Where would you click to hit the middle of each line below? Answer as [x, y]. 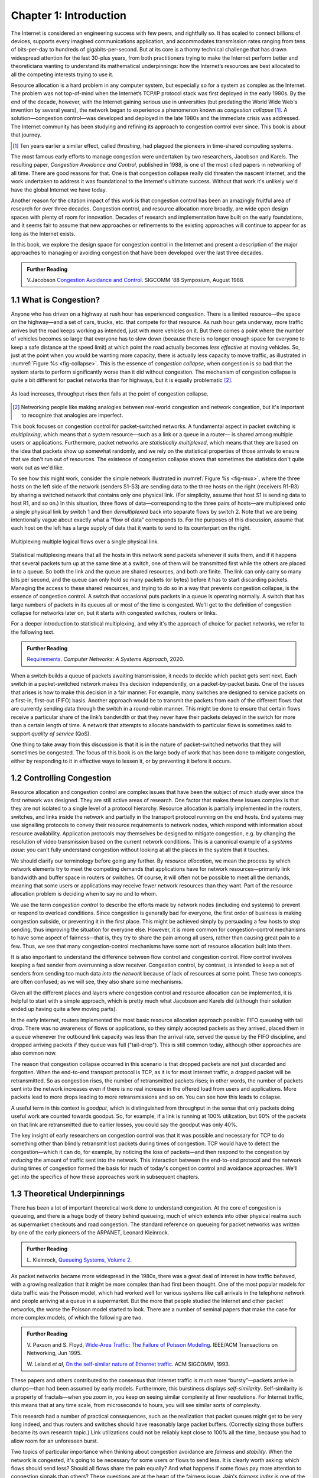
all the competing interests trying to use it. [62, 74]
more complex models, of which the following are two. [77, 1318]
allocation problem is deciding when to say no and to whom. [84, 894]
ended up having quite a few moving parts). [64, 1009]
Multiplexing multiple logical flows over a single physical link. [85, 542]
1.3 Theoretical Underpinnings [68, 1193]
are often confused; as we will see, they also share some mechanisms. [97, 982]
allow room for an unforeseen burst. [55, 1441]
